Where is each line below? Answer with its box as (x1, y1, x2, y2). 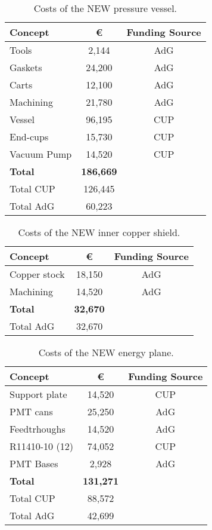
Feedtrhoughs (10, 422, 66, 436)
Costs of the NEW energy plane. (38, 345, 174, 359)
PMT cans (10, 405, 53, 418)
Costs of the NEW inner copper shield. (18, 225, 180, 239)
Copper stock (10, 267, 65, 281)
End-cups (10, 130, 49, 143)
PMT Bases (10, 457, 58, 470)
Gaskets (10, 60, 42, 74)
